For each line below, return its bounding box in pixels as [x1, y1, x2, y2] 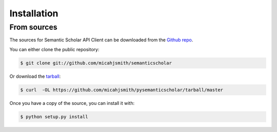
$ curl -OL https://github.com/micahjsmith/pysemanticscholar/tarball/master [20, 87, 223, 93]
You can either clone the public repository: [9, 46, 100, 52]
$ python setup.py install [20, 114, 88, 120]
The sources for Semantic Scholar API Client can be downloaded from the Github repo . [9, 37, 193, 43]
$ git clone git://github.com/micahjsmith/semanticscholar [20, 60, 172, 66]
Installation [9, 8, 58, 19]
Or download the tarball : [9, 73, 61, 79]
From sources [9, 23, 57, 32]
